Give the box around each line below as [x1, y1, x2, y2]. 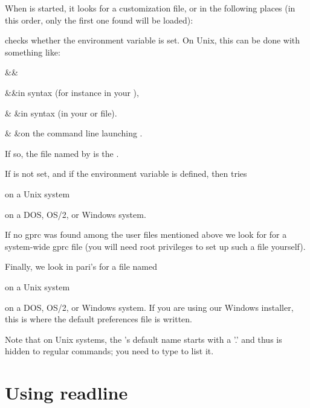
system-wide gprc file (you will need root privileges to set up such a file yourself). [5, 240, 306, 252]
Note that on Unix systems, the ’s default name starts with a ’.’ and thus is [5, 333, 282, 345]
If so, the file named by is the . [5, 147, 119, 159]
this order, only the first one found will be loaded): [5, 13, 193, 26]
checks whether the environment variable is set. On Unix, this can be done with [5, 34, 300, 46]
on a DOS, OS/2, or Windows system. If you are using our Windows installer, [5, 301, 294, 313]
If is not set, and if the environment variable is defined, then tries [5, 167, 247, 180]
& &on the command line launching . [5, 127, 143, 139]
